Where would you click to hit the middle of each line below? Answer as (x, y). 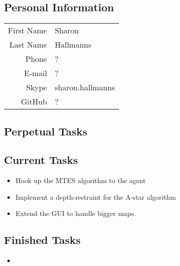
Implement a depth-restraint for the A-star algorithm (96, 197)
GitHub (34, 102)
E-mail (36, 73)
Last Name (28, 45)
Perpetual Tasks (46, 131)
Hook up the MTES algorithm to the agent (81, 180)
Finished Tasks (42, 240)
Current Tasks (41, 160)
